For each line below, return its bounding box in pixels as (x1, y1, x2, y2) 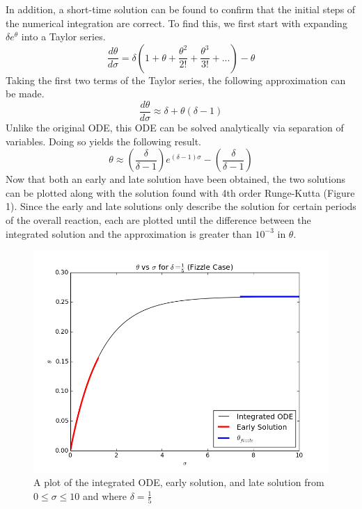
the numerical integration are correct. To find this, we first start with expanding (6, 15, 347, 30)
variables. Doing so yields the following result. (6, 134, 201, 148)
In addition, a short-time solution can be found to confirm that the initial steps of (6, 2, 356, 16)
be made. (6, 86, 45, 101)
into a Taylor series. (21, 29, 106, 44)
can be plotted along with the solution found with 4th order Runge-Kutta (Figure (6, 185, 355, 200)
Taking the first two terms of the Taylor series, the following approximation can (6, 72, 346, 87)
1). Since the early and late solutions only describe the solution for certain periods (6, 199, 356, 213)
